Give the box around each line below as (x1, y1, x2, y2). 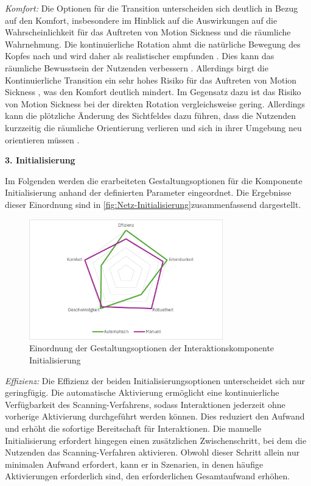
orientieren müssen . (5, 133, 80, 146)
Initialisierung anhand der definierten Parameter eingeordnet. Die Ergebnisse (5, 186, 292, 199)
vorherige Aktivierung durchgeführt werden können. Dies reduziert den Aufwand (5, 410, 305, 423)
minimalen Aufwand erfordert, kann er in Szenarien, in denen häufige (5, 457, 264, 470)
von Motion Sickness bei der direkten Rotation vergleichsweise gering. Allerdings (5, 97, 306, 110)
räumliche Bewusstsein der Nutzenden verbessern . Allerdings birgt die (5, 61, 268, 74)
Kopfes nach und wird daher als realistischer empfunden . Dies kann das (5, 49, 274, 62)
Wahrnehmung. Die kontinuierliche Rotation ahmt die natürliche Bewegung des (5, 37, 301, 50)
